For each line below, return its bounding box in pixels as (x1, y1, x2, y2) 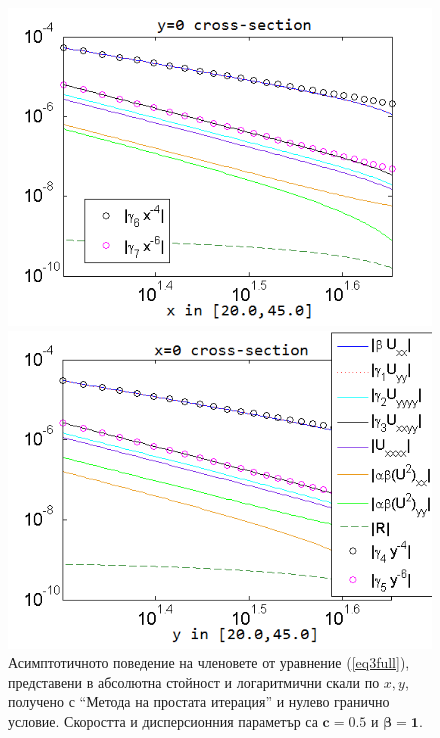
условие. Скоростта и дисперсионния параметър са (8, 710, 318, 731)
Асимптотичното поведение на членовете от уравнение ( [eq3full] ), (8, 652, 410, 673)
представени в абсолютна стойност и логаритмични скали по (8, 671, 380, 692)
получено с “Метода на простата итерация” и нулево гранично (8, 691, 390, 712)
